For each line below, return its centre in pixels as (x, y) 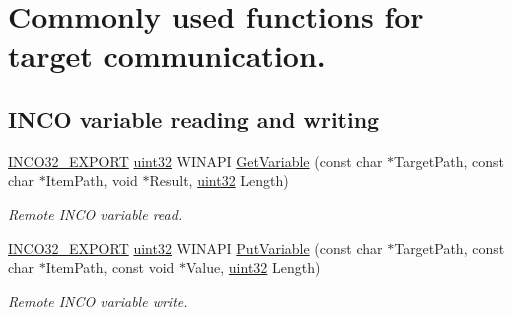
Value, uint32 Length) (253, 267)
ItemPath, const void (110, 267)
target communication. (167, 55)
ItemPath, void (91, 180)
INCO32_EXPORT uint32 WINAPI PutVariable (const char (195, 247)
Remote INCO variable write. (98, 300)
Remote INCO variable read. (95, 213)
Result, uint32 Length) (219, 180)
